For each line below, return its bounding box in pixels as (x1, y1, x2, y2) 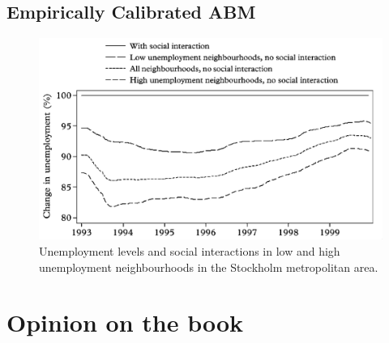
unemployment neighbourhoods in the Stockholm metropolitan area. (39, 258, 378, 275)
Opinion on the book (6, 306, 244, 339)
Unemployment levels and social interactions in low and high (39, 243, 340, 260)
